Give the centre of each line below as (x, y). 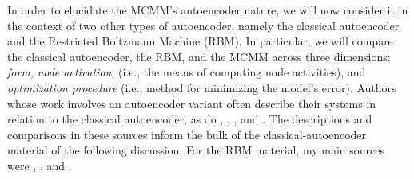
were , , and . (40, 165)
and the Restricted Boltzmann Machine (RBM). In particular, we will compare (200, 41)
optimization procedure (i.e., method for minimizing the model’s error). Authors (202, 87)
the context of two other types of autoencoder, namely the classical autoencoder (203, 25)
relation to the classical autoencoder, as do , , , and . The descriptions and (190, 119)
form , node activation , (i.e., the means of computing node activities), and (187, 72)
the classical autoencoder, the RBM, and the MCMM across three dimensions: (199, 56)
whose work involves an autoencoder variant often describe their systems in (192, 103)
